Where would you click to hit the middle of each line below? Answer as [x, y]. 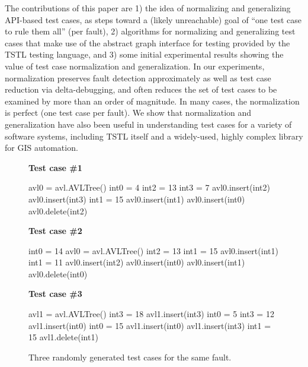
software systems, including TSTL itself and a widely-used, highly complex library [154, 136]
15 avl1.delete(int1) [63, 337]
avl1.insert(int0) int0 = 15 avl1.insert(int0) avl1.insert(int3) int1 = [150, 325]
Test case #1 [55, 167]
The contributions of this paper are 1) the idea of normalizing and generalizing [148, 8]
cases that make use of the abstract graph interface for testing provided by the [147, 42]
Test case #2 [55, 231]
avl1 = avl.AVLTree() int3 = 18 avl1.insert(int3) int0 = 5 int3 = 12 [151, 314]
